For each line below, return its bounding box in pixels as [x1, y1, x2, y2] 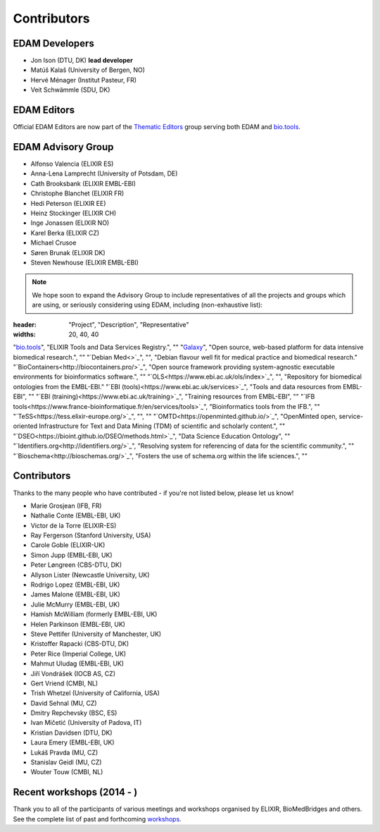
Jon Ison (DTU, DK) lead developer [30, 56, 133, 65]
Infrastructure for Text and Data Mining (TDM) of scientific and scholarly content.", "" [39, 422, 285, 430]
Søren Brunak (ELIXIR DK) [30, 248, 106, 257]
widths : [13, 330, 37, 338]
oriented [13, 422, 38, 430]
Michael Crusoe [30, 238, 77, 247]
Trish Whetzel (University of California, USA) [30, 689, 160, 697]
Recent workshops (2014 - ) [13, 786, 138, 798]
